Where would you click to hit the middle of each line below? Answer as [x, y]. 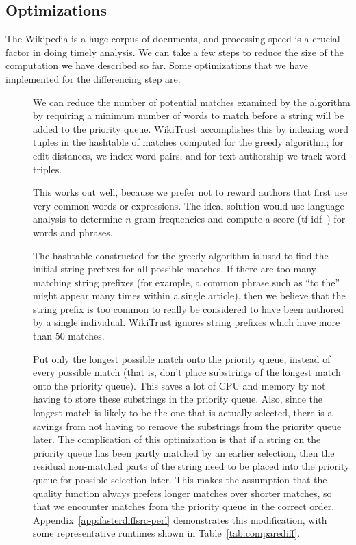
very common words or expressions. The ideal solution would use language [189, 205]
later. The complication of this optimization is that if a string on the [177, 439]
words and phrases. [73, 232]
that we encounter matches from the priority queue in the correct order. [184, 506]
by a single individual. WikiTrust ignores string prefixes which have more [187, 322]
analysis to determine [78, 219]
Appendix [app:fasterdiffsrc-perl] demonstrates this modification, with [180, 519]
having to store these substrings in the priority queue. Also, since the [178, 399]
